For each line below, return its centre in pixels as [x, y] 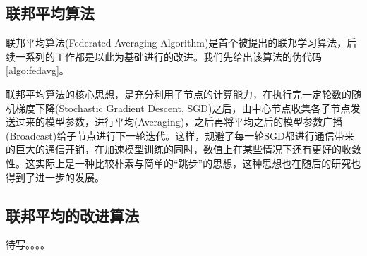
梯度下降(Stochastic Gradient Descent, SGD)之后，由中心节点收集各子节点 [183, 108]
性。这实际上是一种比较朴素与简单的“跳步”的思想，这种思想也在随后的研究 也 [183, 163]
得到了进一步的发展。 [55, 177]
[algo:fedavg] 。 [37, 70]
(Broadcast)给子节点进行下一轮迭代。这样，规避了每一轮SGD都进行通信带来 [180, 135]
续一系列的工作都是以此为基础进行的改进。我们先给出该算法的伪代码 [164, 56]
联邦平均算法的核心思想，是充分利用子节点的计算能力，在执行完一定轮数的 [179, 93]
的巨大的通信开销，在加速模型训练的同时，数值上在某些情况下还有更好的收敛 [183, 149]
